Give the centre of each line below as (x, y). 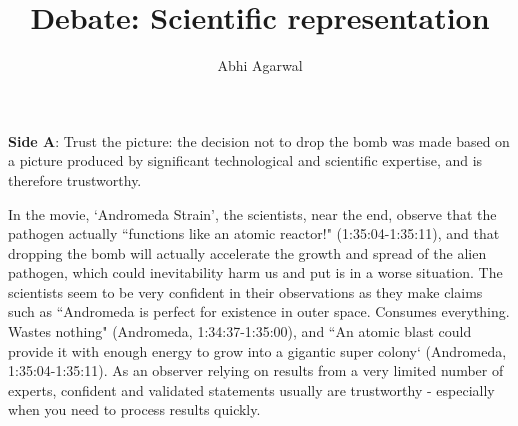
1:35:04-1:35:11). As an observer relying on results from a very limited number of (256, 370)
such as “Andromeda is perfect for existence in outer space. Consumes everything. (259, 311)
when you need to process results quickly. (134, 409)
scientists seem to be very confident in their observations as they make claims (245, 291)
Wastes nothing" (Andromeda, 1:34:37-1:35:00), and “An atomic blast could (240, 331)
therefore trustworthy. (75, 179)
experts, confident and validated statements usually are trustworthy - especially (251, 389)
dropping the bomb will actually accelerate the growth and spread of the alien (247, 252)
